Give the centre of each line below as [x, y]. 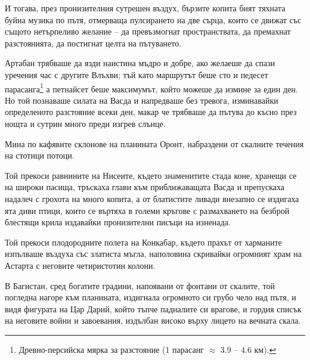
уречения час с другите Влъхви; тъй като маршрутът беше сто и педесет [137, 74]
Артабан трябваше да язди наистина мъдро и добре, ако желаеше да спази [140, 63]
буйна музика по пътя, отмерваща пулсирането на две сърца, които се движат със [153, 19]
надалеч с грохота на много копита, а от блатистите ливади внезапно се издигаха [152, 198]
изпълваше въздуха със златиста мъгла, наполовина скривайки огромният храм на [154, 254]
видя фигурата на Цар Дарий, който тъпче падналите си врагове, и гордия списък [153, 308]
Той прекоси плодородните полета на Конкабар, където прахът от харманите [143, 242]
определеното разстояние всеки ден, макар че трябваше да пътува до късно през [151, 112]
